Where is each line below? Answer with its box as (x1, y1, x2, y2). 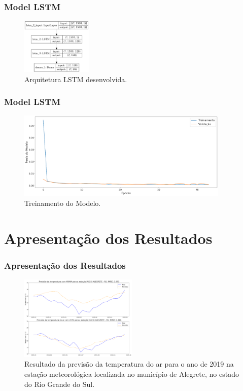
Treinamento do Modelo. (24, 198, 101, 208)
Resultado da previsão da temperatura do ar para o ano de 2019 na (24, 359, 234, 369)
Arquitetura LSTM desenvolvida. (24, 74, 127, 84)
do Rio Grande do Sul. (24, 378, 95, 389)
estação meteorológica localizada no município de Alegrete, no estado (24, 368, 239, 379)
